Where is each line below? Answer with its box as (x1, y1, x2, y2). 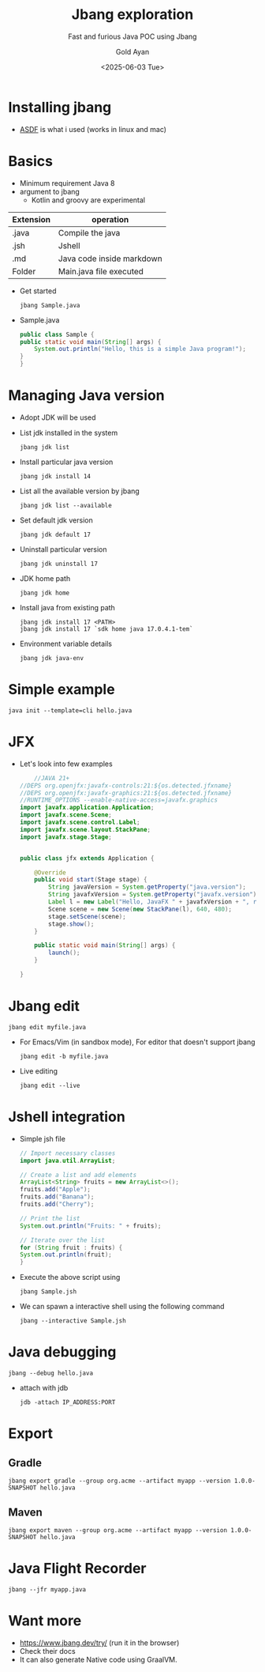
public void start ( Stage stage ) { (34, 876, 147, 884)
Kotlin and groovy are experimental (31, 195, 146, 205)
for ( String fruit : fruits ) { (19, 1244, 123, 1251)
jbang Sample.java (19, 301, 80, 309)
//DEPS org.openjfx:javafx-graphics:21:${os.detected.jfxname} (19, 789, 233, 797)
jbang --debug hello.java (8, 1369, 93, 1377)
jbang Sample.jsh (19, 1288, 77, 1296)
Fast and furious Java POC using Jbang (68, 32, 197, 41)
